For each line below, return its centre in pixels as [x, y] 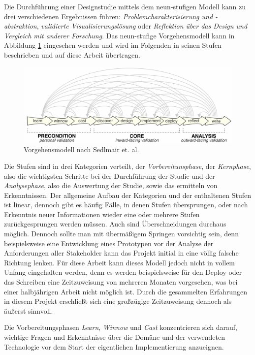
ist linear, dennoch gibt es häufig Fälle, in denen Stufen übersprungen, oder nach [126, 205]
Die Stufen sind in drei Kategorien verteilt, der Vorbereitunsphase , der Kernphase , [127, 166]
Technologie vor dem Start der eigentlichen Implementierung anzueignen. [114, 346]
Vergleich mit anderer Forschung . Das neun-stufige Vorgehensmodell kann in [119, 35]
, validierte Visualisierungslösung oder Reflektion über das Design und [142, 26]
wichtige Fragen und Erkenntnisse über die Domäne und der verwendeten [114, 337]
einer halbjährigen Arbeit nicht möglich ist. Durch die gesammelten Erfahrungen [126, 291]
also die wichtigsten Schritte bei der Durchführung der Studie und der [110, 176]
